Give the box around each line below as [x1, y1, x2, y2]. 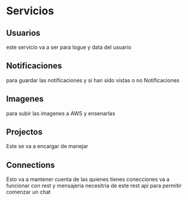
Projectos [6, 127, 43, 137]
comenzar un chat [6, 189, 51, 196]
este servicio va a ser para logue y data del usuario [6, 43, 132, 51]
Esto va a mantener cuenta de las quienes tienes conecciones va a [6, 176, 170, 183]
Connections [6, 160, 55, 170]
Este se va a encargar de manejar [6, 143, 89, 150]
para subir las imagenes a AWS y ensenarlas [6, 110, 115, 117]
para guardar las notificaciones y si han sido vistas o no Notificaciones [6, 76, 180, 84]
